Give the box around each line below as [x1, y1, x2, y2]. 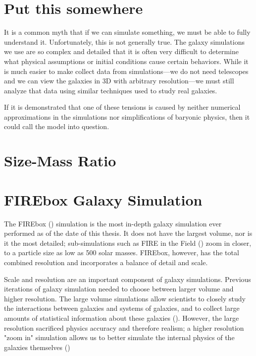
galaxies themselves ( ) [4, 342, 70, 352]
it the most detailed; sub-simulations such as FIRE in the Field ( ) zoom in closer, [4, 237, 252, 248]
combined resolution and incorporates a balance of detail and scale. [4, 257, 208, 267]
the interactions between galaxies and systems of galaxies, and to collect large [4, 303, 240, 313]
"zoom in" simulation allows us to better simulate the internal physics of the [4, 332, 235, 343]
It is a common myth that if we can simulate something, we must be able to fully [4, 27, 251, 37]
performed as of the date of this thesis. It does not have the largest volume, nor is [4, 228, 253, 238]
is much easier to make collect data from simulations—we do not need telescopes [4, 66, 249, 76]
